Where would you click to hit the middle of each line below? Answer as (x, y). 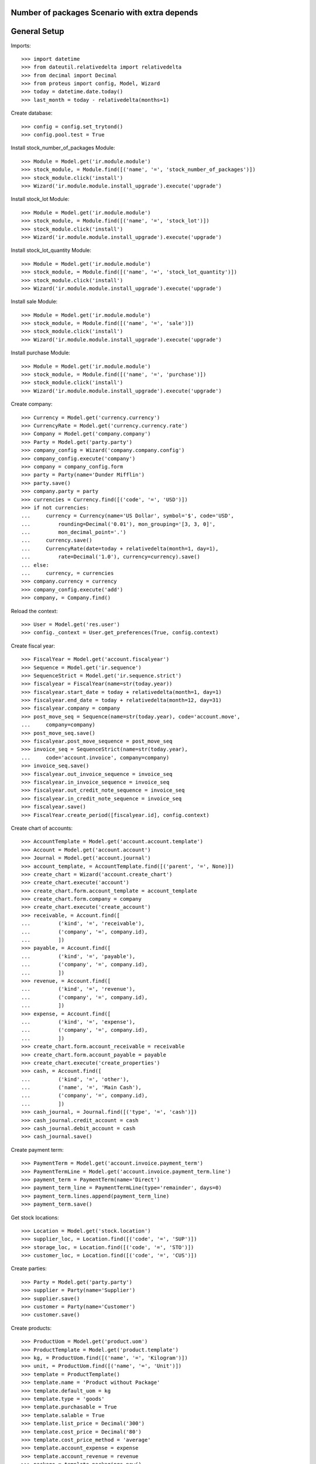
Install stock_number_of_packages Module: (63, 148)
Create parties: (29, 1268)
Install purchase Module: (40, 353)
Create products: (31, 1328)
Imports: (21, 45)
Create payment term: (37, 1150)
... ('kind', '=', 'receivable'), (83, 923)
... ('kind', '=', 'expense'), (78, 1022)
